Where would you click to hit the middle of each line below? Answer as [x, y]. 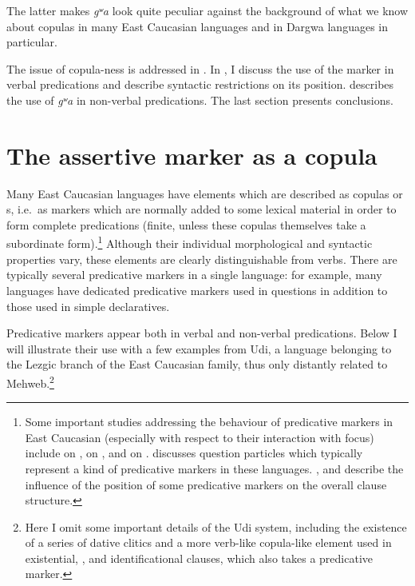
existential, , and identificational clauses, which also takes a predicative [199, 558]
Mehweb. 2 [30, 381]
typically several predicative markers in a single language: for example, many [194, 275]
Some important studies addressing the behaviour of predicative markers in [209, 422]
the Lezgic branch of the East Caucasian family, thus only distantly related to [197, 364]
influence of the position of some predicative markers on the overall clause [206, 484]
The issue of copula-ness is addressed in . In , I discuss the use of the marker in [200, 68]
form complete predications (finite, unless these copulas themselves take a [186, 224]
